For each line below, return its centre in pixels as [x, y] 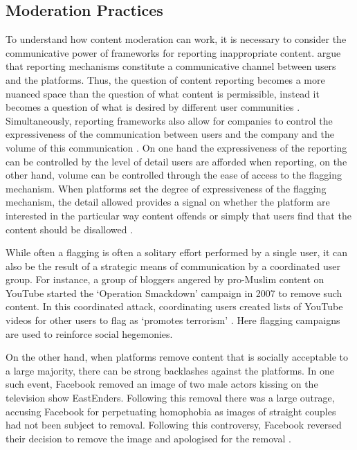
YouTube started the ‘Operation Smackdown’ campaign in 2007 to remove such [174, 292]
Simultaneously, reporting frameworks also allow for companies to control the [169, 120]
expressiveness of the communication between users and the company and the [170, 134]
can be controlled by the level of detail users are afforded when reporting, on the [176, 161]
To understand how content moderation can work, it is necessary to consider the [176, 39]
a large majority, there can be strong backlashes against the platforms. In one [170, 370]
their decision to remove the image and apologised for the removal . [148, 438]
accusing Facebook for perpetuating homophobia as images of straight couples [171, 411]
